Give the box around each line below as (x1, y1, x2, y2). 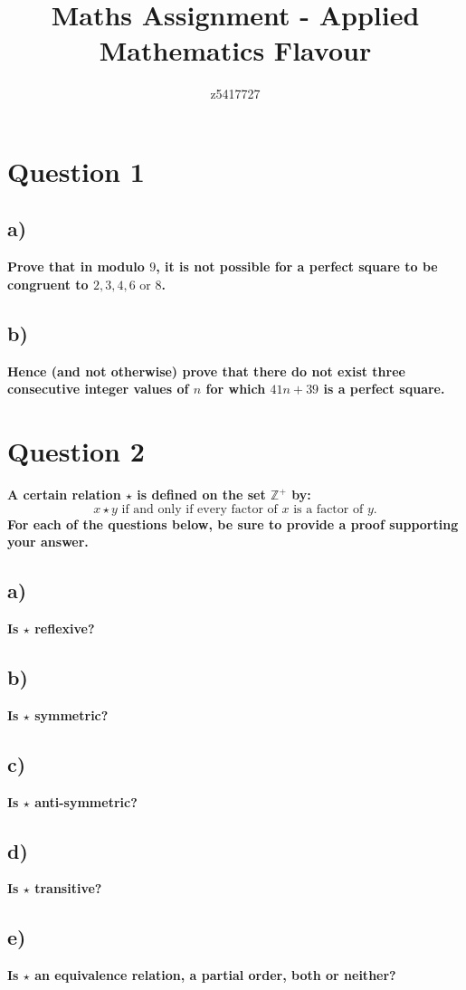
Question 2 (7, 433, 145, 470)
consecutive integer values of (7, 379, 189, 398)
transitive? (34, 879, 102, 898)
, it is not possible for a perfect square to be (156, 257, 438, 276)
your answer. (7, 532, 89, 551)
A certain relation (7, 485, 121, 503)
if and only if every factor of (121, 502, 278, 516)
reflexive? (34, 618, 95, 637)
